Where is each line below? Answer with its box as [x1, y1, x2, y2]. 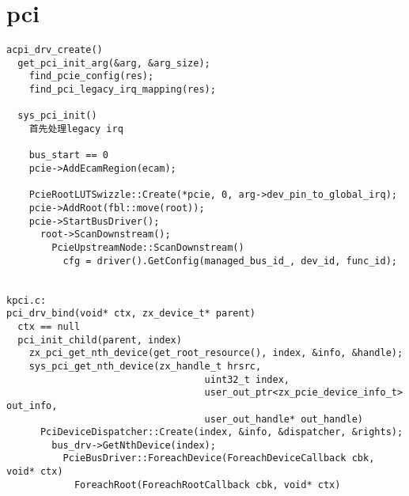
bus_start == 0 [28, 150, 108, 161]
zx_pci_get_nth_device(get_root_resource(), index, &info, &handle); [28, 347, 403, 359]
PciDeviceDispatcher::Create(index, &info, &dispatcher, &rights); [40, 426, 403, 438]
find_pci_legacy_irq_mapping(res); [28, 84, 216, 96]
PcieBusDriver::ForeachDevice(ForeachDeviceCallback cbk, [62, 452, 375, 464]
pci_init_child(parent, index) [17, 334, 182, 346]
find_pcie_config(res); [28, 70, 154, 82]
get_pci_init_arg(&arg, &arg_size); [17, 57, 210, 69]
